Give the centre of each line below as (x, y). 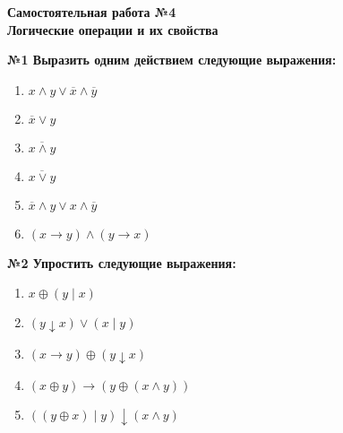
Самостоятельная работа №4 (92, 12)
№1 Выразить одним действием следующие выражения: (172, 60)
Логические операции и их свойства (113, 29)
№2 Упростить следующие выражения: (122, 262)
